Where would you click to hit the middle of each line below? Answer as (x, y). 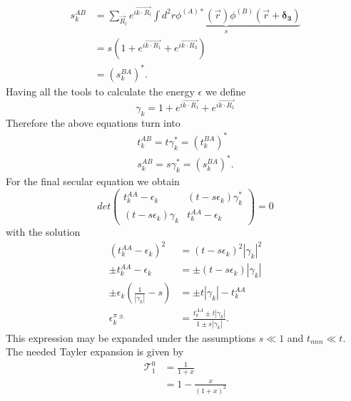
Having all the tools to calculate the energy (100, 91)
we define (225, 91)
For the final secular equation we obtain (93, 181)
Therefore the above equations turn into (93, 122)
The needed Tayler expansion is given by (95, 351)
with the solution (43, 232)
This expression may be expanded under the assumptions (131, 337)
